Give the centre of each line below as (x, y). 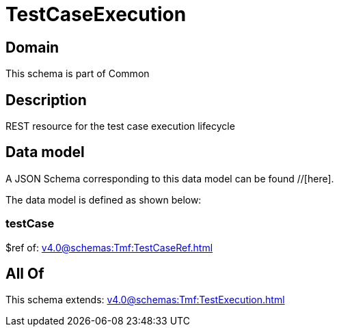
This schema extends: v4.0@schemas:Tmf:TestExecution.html (145, 300)
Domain (32, 47)
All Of (25, 274)
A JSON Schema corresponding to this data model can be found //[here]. (170, 178)
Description (46, 100)
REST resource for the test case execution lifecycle (120, 126)
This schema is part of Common (78, 74)
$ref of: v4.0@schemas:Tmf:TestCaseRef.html (109, 247)
